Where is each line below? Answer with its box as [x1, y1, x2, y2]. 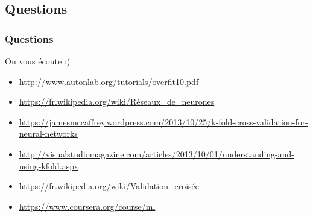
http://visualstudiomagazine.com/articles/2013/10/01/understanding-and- [19, 147, 295, 160]
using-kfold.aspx [19, 159, 78, 172]
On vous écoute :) [5, 55, 71, 67]
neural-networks [19, 127, 78, 140]
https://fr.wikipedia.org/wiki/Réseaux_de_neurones [19, 95, 215, 108]
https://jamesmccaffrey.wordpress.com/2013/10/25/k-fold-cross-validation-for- [19, 115, 308, 128]
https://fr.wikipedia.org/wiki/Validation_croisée [19, 180, 200, 192]
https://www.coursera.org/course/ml [19, 200, 156, 212]
